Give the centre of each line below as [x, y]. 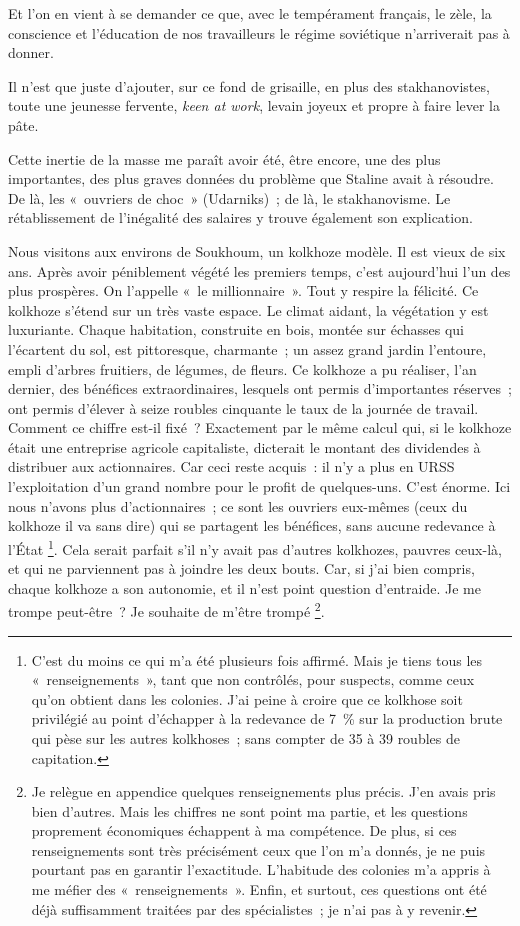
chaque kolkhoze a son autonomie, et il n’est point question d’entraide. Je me [244, 587]
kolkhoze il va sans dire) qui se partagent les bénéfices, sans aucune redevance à [252, 525]
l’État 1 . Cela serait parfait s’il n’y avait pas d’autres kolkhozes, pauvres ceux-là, [255, 547]
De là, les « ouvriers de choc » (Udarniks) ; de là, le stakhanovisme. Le [229, 197]
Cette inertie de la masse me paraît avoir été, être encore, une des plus [224, 158]
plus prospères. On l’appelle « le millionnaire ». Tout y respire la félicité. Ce [243, 290]
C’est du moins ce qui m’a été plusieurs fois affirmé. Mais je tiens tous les [257, 659]
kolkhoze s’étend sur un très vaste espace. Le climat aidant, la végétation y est [248, 309]
